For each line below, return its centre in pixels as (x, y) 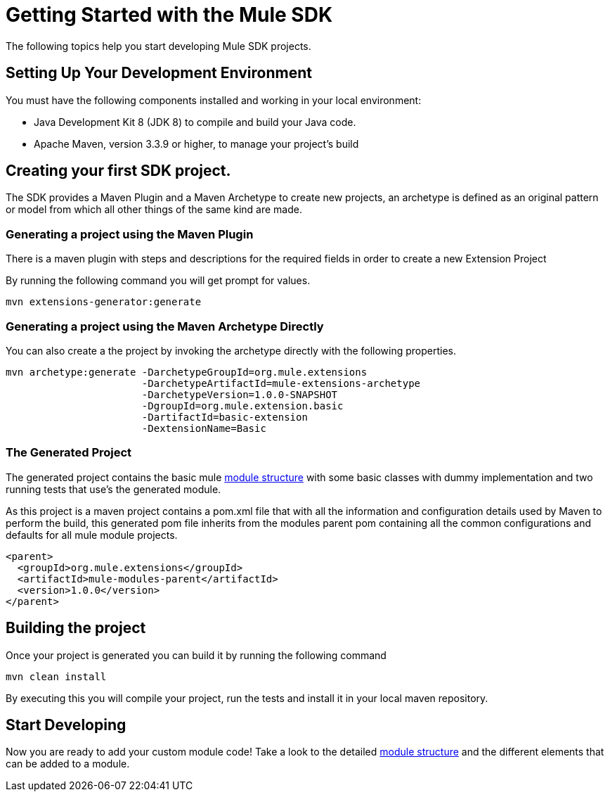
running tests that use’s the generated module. (113, 489)
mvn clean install (56, 676)
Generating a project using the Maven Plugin (130, 234)
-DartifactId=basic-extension (225, 417)
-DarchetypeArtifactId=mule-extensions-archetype (281, 383)
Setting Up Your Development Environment (159, 73)
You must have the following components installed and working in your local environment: (214, 100)
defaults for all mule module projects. (92, 535)
